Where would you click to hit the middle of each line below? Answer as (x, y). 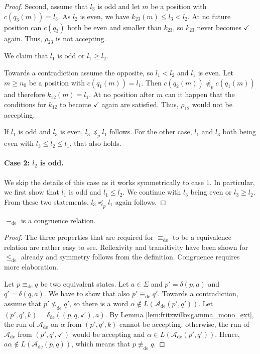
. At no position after (122, 94)
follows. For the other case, (151, 131)
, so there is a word (99, 303)
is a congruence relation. (58, 220)
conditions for (25, 104)
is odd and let (119, 6)
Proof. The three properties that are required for (79, 237)
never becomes (219, 27)
